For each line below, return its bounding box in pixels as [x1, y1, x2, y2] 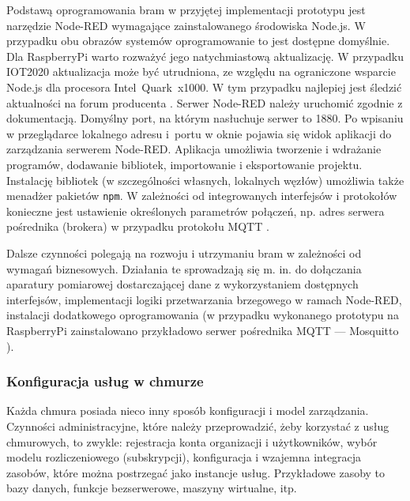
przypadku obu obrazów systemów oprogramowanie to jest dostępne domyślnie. [6, 32, 390, 49]
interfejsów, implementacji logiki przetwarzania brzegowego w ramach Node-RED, [6, 291, 402, 307]
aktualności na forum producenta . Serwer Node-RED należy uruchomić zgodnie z [6, 94, 403, 111]
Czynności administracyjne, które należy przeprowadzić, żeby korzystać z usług [6, 417, 389, 434]
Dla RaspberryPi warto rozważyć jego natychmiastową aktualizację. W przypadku [6, 47, 404, 64]
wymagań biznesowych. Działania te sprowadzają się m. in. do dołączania [6, 260, 362, 277]
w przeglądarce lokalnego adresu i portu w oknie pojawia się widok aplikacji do [6, 125, 392, 141]
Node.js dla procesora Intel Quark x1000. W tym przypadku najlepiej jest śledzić [6, 78, 402, 95]
